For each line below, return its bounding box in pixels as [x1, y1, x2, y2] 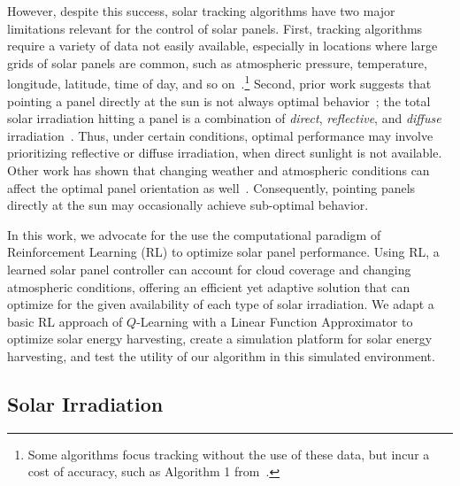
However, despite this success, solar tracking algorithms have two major [7, 2, 395, 19]
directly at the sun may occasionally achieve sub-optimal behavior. [7, 196, 369, 214]
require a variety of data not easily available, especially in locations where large [7, 36, 438, 55]
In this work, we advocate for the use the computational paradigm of [7, 225, 381, 243]
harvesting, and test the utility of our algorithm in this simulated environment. [7, 346, 435, 365]
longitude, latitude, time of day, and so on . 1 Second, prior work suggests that [7, 72, 432, 93]
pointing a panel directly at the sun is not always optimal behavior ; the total [7, 91, 431, 110]
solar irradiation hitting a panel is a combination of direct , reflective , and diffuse [7, 109, 441, 127]
